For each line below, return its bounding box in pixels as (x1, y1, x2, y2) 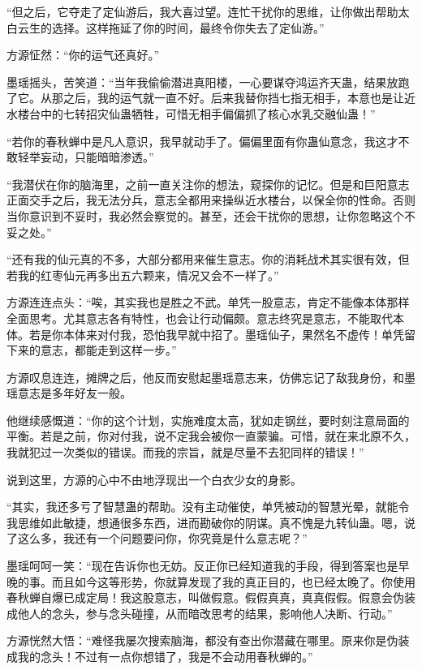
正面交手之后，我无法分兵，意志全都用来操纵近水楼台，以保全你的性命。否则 (6, 191, 416, 208)
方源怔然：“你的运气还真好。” (6, 46, 160, 63)
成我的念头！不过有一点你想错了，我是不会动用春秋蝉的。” (6, 648, 313, 664)
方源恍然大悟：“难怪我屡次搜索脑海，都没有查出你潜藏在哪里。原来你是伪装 (6, 632, 410, 649)
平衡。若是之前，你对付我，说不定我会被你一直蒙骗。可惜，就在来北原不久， (6, 427, 416, 445)
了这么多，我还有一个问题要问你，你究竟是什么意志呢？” (6, 530, 308, 547)
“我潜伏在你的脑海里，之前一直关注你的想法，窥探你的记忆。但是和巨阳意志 (6, 175, 410, 192)
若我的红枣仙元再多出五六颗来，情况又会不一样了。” (6, 266, 279, 283)
